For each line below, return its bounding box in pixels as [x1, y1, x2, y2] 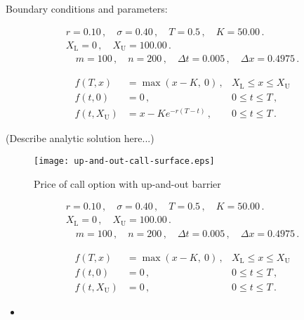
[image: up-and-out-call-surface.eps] [34, 155, 215, 166]
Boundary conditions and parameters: [6, 1, 168, 15]
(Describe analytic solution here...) [6, 131, 154, 146]
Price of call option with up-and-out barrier [34, 176, 221, 191]
